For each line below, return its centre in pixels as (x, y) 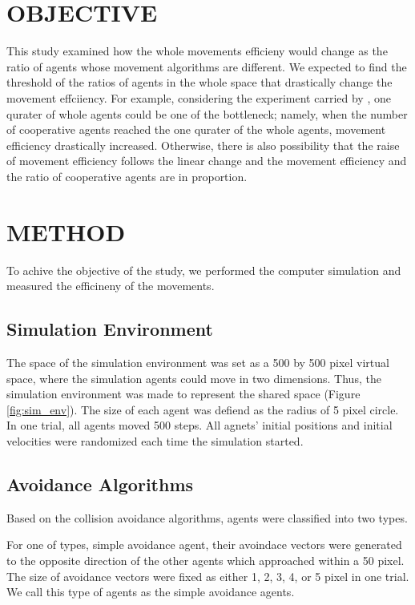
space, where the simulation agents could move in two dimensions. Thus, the (194, 378)
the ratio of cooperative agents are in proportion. (127, 176)
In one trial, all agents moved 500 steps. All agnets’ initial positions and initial (199, 425)
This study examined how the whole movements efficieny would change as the (197, 51)
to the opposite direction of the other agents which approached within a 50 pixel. (205, 560)
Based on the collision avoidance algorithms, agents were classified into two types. (207, 517)
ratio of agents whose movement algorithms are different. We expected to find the (207, 66)
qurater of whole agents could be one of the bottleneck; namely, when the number (207, 113)
